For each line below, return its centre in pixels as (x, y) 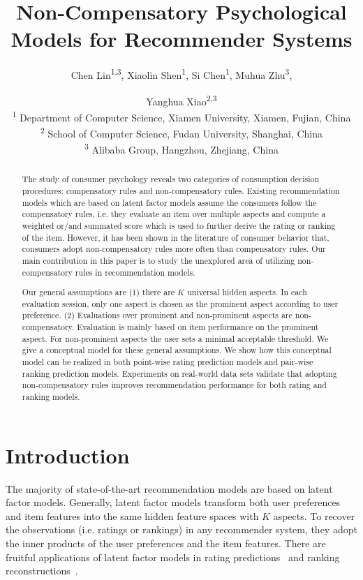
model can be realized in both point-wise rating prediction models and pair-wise (168, 362)
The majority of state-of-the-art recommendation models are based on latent (169, 488)
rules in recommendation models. (135, 272)
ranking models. (51, 397)
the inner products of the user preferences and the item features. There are (166, 543)
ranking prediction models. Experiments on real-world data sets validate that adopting (179, 373)
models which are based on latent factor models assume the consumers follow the (169, 202)
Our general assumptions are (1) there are (98, 292)
